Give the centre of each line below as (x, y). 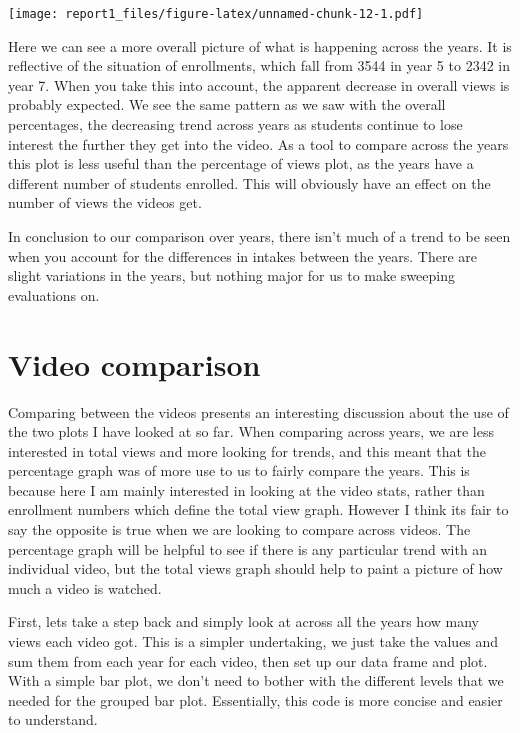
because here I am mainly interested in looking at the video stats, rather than (246, 489)
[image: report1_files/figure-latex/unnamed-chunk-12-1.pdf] (216, 14)
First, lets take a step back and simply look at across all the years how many (243, 621)
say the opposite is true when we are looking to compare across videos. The (239, 529)
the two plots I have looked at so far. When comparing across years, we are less (251, 431)
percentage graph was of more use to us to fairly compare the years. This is (239, 470)
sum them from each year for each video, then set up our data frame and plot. (248, 660)
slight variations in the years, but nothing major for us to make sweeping (231, 275)
